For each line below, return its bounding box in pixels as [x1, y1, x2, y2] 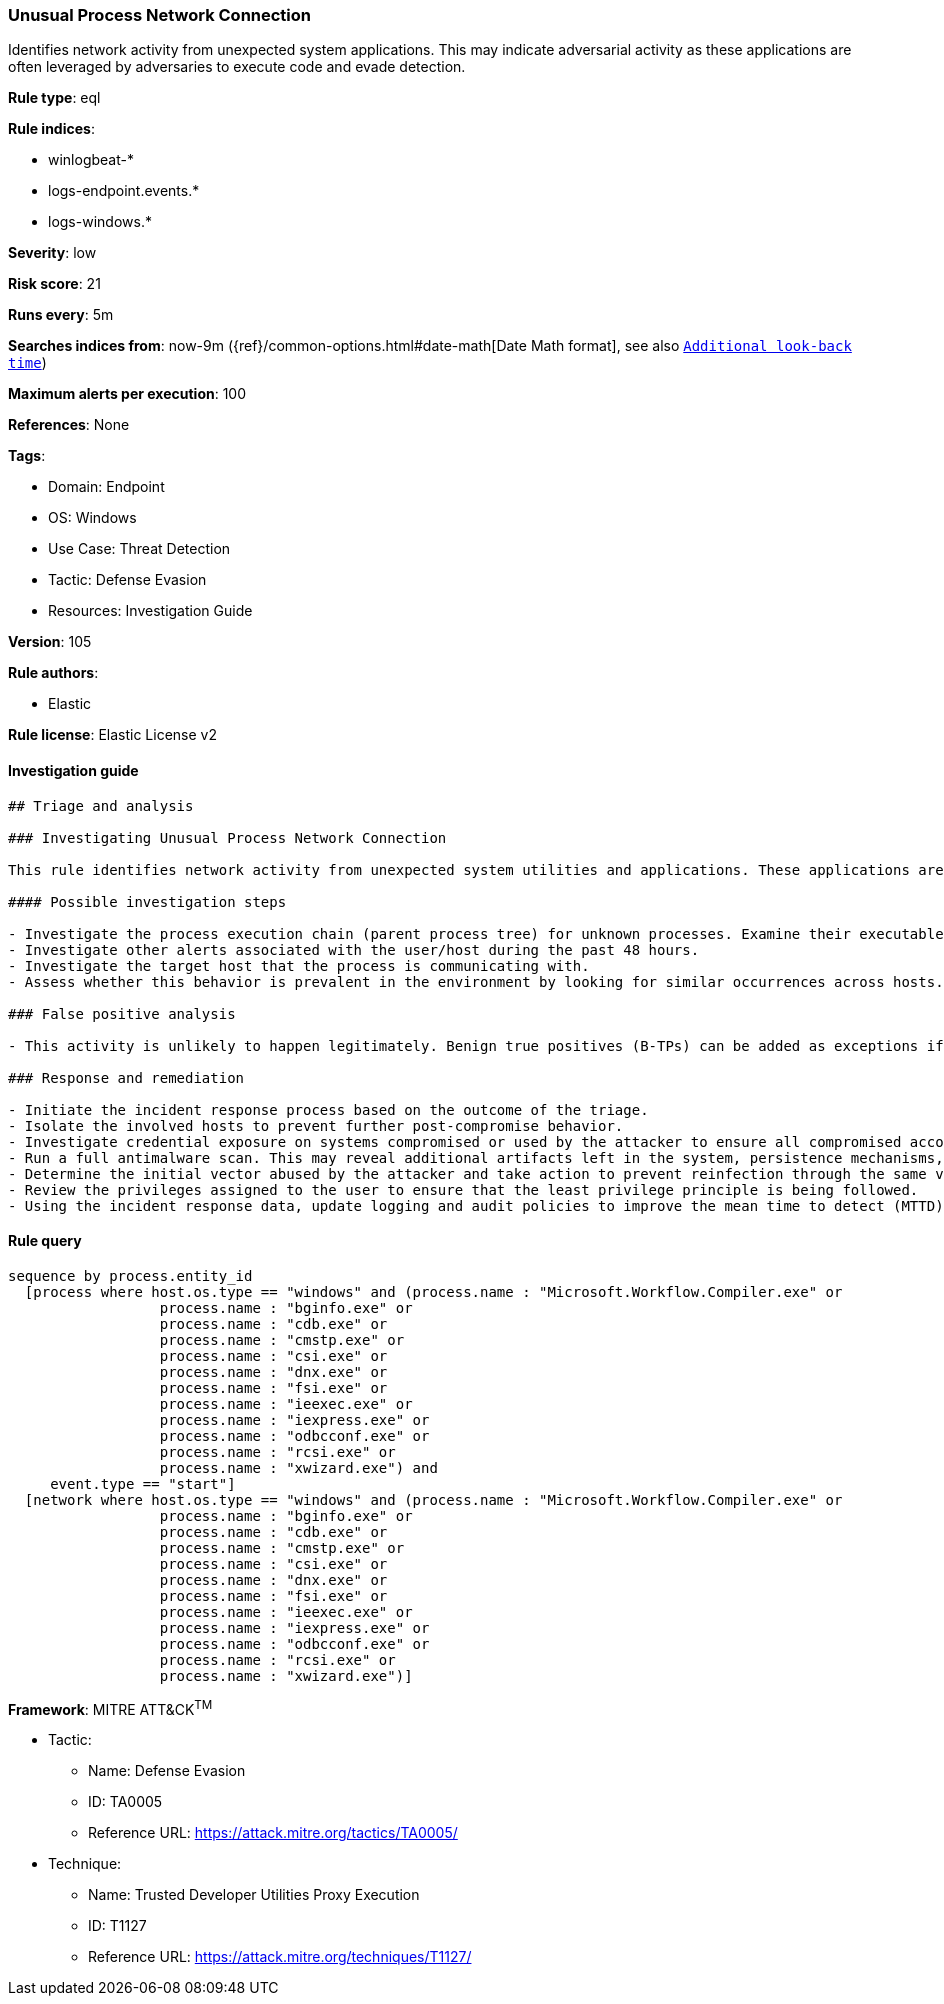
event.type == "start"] [50, 1475, 236, 1492]
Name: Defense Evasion [88, 1762, 246, 1780]
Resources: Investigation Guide [48, 602, 253, 620]
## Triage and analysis [8, 797, 194, 814]
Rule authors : [8, 664, 99, 682]
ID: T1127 [88, 1917, 147, 1935]
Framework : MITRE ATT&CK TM [8, 1697, 213, 1718]
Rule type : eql [8, 89, 101, 107]
